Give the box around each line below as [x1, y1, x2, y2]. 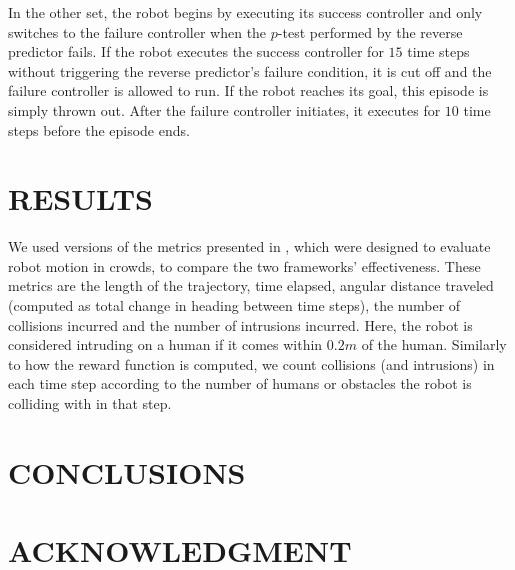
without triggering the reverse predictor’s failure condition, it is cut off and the [8, 60, 492, 81]
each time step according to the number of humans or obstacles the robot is [8, 373, 472, 394]
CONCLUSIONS [8, 451, 246, 492]
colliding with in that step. [8, 393, 172, 414]
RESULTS [8, 178, 153, 219]
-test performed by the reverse [277, 21, 463, 42]
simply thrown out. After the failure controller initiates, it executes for [8, 99, 441, 120]
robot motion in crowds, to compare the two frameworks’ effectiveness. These [8, 255, 481, 276]
